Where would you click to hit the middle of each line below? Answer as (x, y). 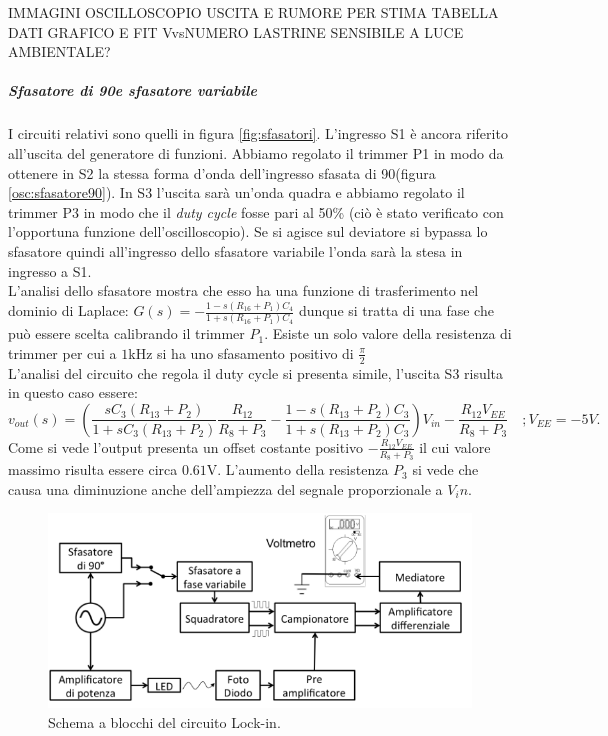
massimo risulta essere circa (93, 469)
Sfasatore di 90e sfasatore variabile (132, 90)
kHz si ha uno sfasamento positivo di (241, 352)
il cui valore (455, 446)
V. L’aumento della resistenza (297, 469)
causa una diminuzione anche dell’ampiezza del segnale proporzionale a (225, 488)
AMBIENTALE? (59, 51)
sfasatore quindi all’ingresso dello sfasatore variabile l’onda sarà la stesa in (235, 250)
